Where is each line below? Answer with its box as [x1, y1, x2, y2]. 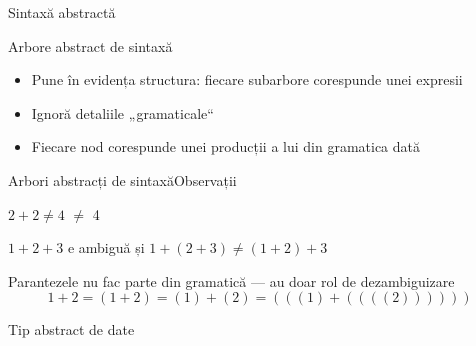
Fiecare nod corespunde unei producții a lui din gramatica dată [31, 136, 420, 157]
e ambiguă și [67, 237, 145, 258]
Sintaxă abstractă [8, 2, 116, 22]
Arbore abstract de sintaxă [8, 35, 173, 56]
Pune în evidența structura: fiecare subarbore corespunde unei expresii [31, 69, 463, 90]
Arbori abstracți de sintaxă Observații [8, 169, 237, 190]
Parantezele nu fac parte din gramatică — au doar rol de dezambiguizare [8, 270, 455, 291]
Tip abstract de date [8, 319, 135, 340]
